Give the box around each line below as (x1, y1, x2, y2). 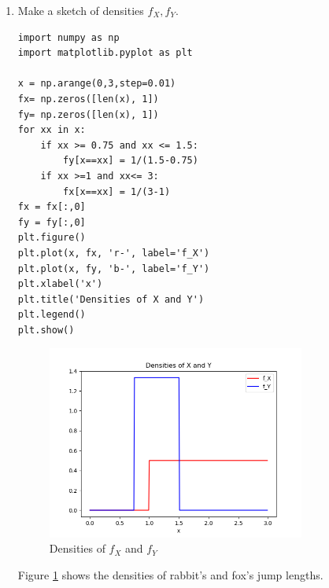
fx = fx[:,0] (17, 201, 86, 213)
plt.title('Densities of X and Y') (17, 293, 205, 305)
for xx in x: (17, 124, 86, 136)
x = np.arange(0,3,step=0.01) (17, 78, 176, 90)
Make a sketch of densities (17, 2, 144, 18)
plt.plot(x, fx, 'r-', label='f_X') (17, 247, 210, 259)
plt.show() (17, 324, 75, 336)
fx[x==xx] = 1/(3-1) (63, 186, 171, 197)
